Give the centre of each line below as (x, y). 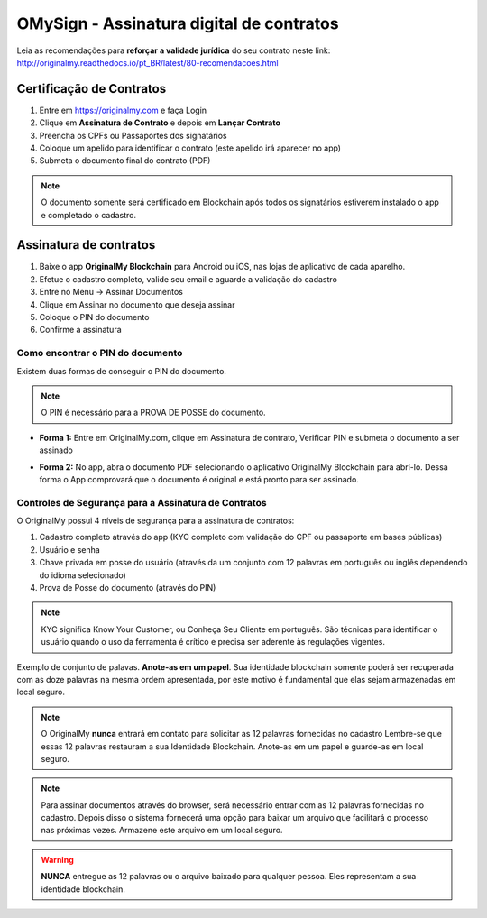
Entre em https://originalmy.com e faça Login (123, 110)
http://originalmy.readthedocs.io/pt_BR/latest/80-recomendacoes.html (147, 62)
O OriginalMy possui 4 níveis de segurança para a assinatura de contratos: (156, 521)
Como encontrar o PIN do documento (100, 353)
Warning (57, 859)
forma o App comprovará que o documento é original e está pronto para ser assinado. (199, 479)
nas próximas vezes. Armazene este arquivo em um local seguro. (162, 831)
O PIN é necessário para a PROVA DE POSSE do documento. (153, 413)
